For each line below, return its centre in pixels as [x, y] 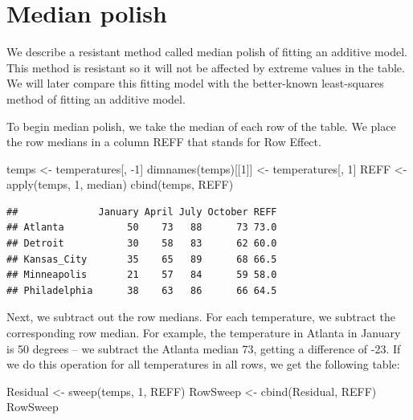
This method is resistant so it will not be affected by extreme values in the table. [206, 67]
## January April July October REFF [142, 212]
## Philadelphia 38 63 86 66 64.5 [142, 290]
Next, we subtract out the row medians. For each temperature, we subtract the [201, 317]
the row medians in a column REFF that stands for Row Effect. [164, 142]
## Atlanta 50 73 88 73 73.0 [142, 228]
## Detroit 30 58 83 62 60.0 [142, 244]
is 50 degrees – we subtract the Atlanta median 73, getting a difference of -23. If [204, 348]
